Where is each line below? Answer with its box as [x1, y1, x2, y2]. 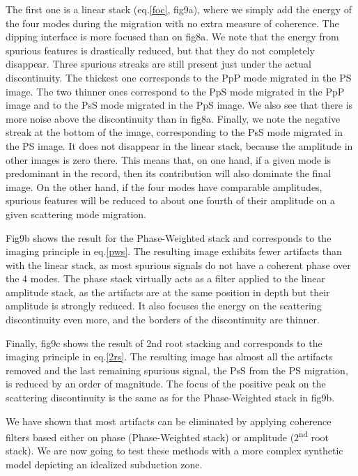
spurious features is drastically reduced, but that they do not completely [6, 43, 315, 57]
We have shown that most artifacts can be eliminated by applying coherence [6, 413, 332, 428]
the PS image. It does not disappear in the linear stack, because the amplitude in [6, 138, 353, 153]
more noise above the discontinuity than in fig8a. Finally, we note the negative [6, 111, 341, 125]
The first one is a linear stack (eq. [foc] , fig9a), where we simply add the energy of [6, 2, 352, 16]
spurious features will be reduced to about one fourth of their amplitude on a [6, 193, 335, 208]
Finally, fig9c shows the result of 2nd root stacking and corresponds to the [6, 335, 322, 350]
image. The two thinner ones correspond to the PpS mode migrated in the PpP [6, 84, 345, 98]
